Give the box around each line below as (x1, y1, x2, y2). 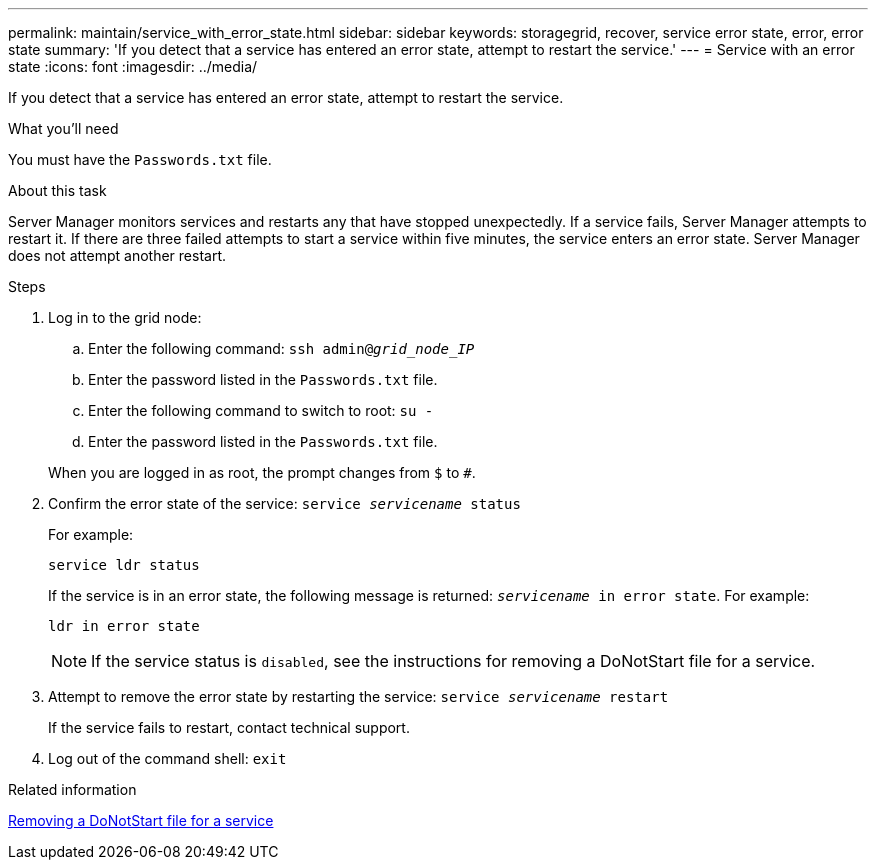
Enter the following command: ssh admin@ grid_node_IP (88, 340, 475, 357)
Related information (8, 781, 137, 798)
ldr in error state (48, 618, 200, 634)
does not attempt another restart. (8, 247, 226, 264)
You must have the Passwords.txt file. (8, 151, 272, 168)
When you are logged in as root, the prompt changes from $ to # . (48, 464, 476, 481)
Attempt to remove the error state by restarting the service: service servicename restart (48, 688, 669, 705)
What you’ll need (8, 120, 119, 137)
